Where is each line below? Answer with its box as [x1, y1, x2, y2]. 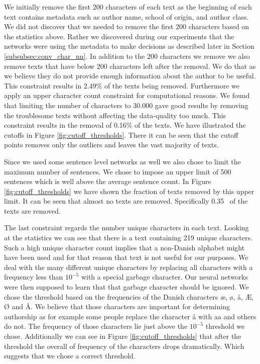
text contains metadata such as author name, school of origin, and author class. [4, 11, 249, 22]
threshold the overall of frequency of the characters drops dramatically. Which [4, 340, 244, 351]
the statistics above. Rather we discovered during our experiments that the [4, 31, 234, 41]
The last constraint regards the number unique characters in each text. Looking [4, 222, 249, 233]
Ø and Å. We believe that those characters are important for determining [4, 301, 230, 312]
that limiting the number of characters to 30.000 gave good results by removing [4, 100, 248, 110]
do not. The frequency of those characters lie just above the [4, 321, 188, 331]
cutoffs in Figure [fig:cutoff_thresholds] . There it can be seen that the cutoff [4, 129, 238, 140]
